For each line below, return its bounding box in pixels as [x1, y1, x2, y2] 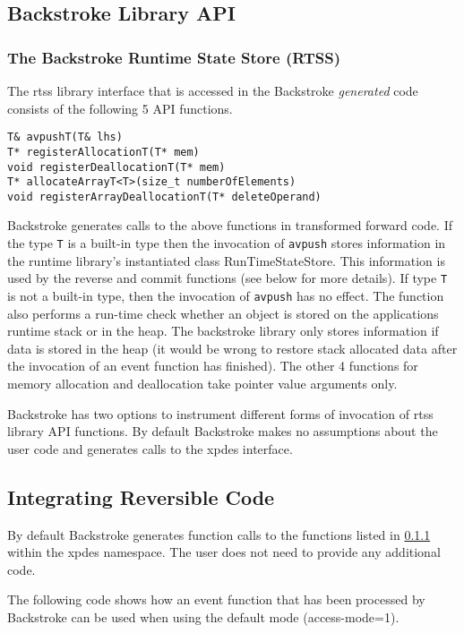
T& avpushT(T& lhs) [7, 131, 123, 144]
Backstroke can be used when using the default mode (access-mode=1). [7, 607, 400, 626]
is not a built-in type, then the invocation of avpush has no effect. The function [7, 286, 444, 304]
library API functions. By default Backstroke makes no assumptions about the [7, 422, 438, 441]
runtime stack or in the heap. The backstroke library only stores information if [7, 321, 439, 340]
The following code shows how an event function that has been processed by [7, 590, 425, 609]
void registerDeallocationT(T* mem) [7, 160, 226, 174]
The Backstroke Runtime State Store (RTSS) [7, 46, 341, 68]
